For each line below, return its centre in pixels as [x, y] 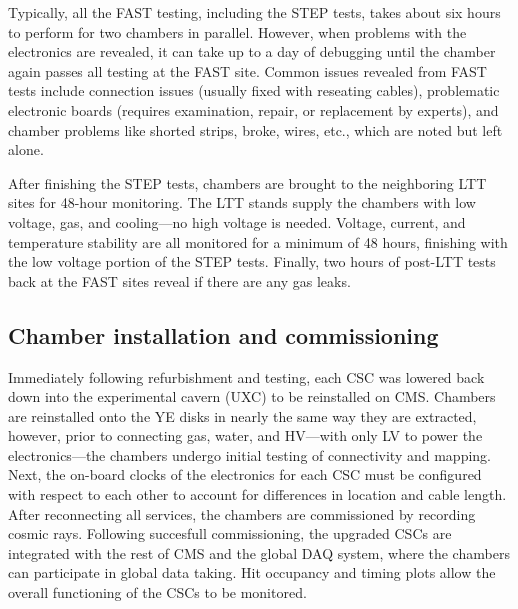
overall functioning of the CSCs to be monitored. [157, 592]
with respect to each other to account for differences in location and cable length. [257, 494]
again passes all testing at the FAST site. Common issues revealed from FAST [247, 70]
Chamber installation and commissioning [223, 334]
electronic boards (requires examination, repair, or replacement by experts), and [253, 109]
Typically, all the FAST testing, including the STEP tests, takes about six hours [254, 12]
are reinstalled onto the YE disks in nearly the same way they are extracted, [242, 415]
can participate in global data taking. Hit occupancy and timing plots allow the [252, 572]
